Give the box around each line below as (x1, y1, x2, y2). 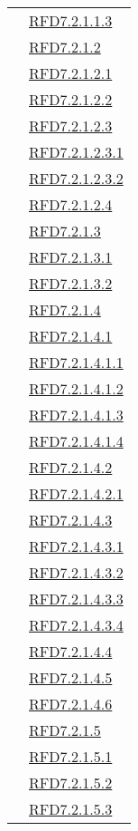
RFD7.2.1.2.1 (29, 63, 113, 83)
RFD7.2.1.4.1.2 (29, 378, 124, 399)
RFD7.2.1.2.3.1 (29, 141, 124, 162)
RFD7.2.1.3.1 (29, 246, 113, 267)
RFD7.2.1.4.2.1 (29, 483, 124, 504)
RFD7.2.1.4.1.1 (29, 352, 124, 372)
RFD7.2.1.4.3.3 (29, 588, 124, 609)
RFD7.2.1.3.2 (29, 273, 113, 294)
